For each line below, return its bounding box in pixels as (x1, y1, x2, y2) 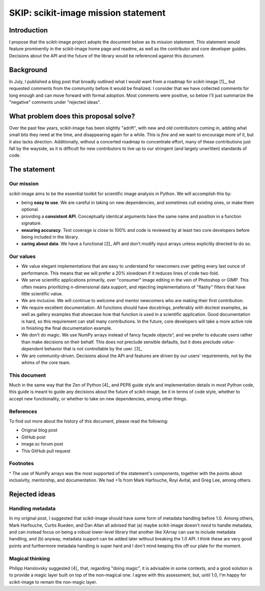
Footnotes (9, 460, 34, 467)
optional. (21, 206, 39, 212)
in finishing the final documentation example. (21, 325, 112, 331)
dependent (21, 346, 44, 352)
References (9, 408, 37, 415)
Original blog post (21, 427, 57, 433)
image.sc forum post (21, 441, 63, 447)
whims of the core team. (21, 359, 71, 366)
